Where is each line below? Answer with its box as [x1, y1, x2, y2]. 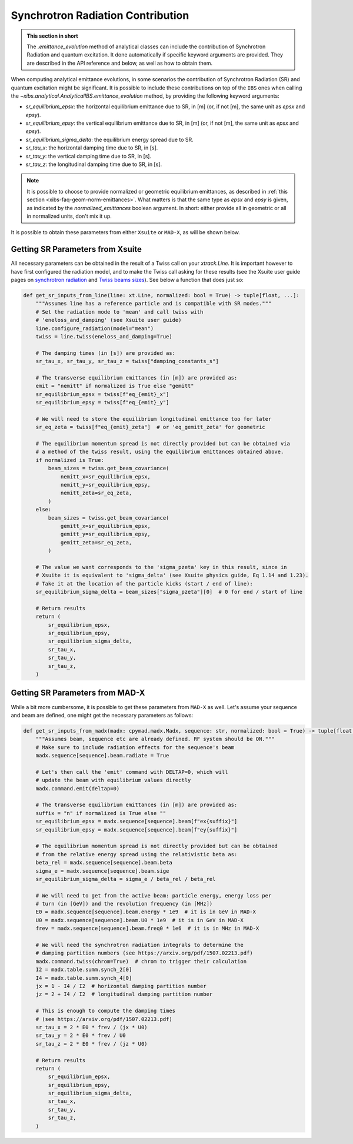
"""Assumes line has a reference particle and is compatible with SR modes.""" [35, 300, 272, 307]
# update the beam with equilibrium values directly [35, 777, 191, 784]
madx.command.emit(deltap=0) [35, 785, 120, 792]
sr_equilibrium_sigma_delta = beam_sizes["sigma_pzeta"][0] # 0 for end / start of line [35, 588, 303, 596]
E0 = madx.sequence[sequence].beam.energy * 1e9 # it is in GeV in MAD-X [35, 909, 256, 915]
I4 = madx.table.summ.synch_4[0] [35, 975, 132, 981]
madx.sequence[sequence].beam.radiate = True [35, 752, 169, 759]
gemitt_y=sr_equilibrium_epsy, [60, 531, 151, 538]
